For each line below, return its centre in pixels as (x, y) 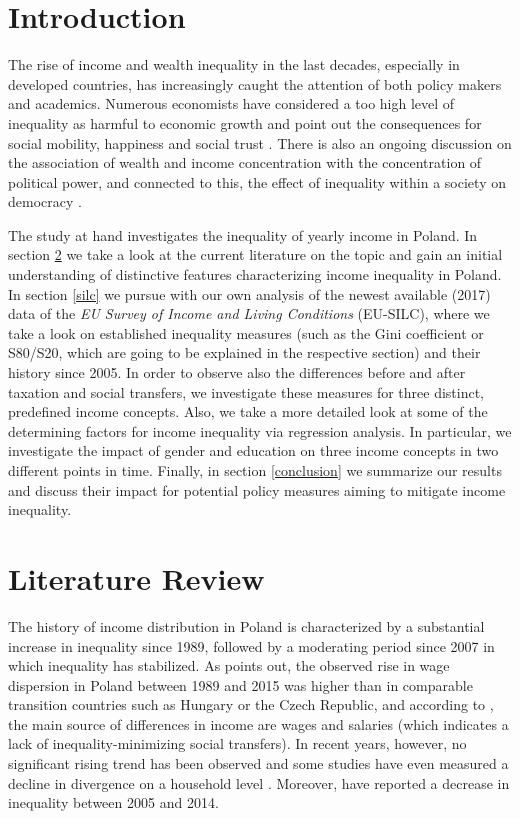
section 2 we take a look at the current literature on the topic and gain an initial (255, 254)
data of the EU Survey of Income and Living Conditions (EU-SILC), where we (249, 313)
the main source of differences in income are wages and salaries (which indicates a (258, 723)
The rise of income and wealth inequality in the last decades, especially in (234, 64)
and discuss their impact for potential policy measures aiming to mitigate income (257, 489)
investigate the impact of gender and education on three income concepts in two (253, 450)
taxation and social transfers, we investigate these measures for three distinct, (246, 391)
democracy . (45, 201)
